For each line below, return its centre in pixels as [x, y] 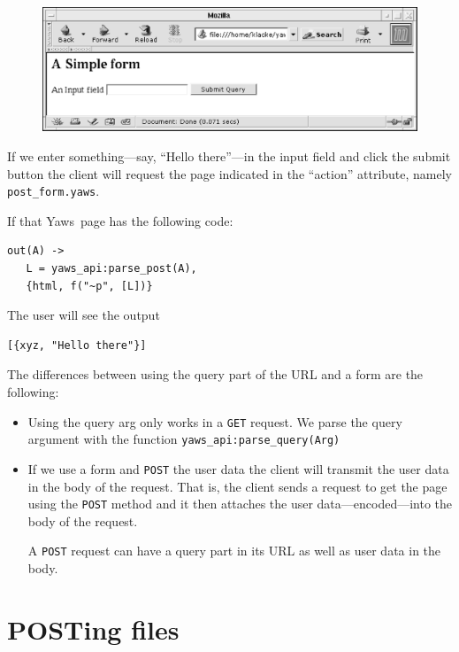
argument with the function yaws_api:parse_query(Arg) [184, 439]
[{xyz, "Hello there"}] [77, 345]
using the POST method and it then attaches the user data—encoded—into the [240, 504]
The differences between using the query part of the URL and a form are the [215, 374]
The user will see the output [84, 315]
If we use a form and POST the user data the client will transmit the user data [238, 468]
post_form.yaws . [54, 191]
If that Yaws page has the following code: [120, 220]
